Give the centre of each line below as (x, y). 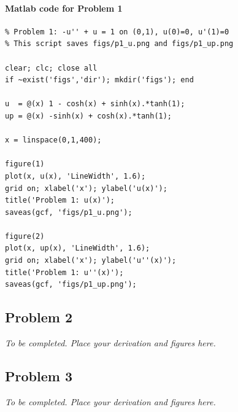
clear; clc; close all (51, 68)
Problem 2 (39, 317)
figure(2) (25, 236)
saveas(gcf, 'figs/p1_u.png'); (69, 212)
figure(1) (25, 164)
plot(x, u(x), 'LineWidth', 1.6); (75, 176)
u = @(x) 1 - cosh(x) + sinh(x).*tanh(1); (95, 104)
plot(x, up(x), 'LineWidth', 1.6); (78, 248)
